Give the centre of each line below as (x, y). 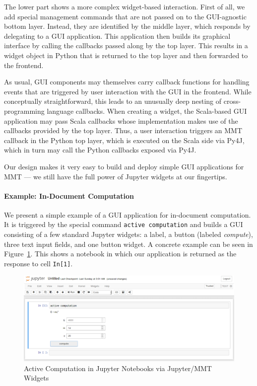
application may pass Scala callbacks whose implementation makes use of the (121, 120)
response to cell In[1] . (38, 263)
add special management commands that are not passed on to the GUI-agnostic (125, 16)
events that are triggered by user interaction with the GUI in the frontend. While (128, 91)
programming (24, 111)
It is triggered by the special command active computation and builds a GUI (124, 224)
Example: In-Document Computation (69, 195)
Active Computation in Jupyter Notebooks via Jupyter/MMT (118, 368)
